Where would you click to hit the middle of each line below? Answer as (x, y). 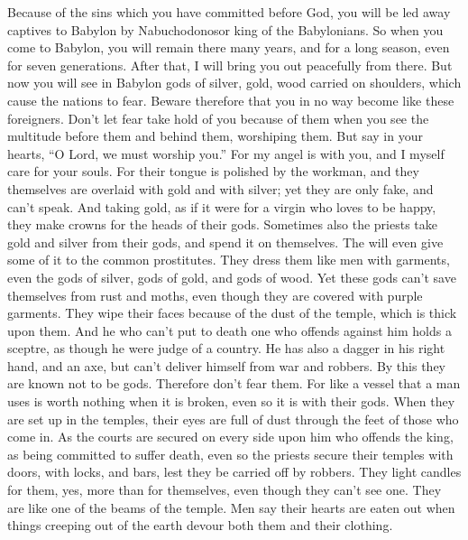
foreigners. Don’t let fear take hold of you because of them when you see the (218, 118)
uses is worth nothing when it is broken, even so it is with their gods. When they (231, 401)
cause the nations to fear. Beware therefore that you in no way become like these (231, 100)
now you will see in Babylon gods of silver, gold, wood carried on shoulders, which (234, 83)
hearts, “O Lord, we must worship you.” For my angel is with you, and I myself (226, 153)
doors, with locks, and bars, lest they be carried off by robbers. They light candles (234, 472)
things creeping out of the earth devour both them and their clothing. (200, 525)
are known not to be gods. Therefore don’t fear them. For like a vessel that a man (234, 383)
